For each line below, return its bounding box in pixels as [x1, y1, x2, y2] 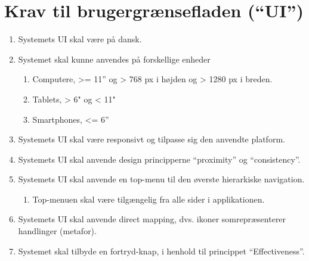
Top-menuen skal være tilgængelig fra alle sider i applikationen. [32, 192, 265, 205]
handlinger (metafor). [18, 225, 97, 237]
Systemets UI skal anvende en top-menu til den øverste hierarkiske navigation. [18, 173, 305, 185]
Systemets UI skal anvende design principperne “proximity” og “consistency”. [18, 153, 301, 165]
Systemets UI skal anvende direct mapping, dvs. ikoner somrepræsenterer [18, 213, 286, 225]
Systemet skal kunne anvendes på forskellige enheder [18, 52, 211, 65]
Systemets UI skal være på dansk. [18, 33, 142, 45]
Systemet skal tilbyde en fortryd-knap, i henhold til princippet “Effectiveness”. [18, 244, 305, 257]
